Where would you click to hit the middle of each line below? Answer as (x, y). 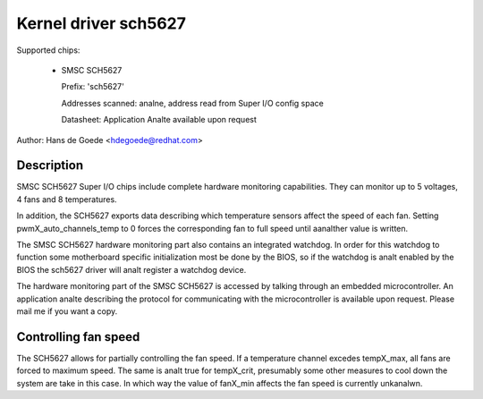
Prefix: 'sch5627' (93, 87)
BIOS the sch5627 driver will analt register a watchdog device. (131, 269)
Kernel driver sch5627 (102, 23)
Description (50, 166)
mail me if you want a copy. (67, 311)
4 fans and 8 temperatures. (67, 199)
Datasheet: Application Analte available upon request (159, 120)
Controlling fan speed (78, 337)
